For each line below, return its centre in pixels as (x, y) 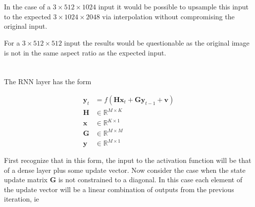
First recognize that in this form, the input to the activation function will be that (128, 160)
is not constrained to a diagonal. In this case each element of (150, 180)
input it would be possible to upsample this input (173, 7)
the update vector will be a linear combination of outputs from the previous (119, 189)
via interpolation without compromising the (168, 16)
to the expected (27, 16)
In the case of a (27, 7)
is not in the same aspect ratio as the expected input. (85, 52)
